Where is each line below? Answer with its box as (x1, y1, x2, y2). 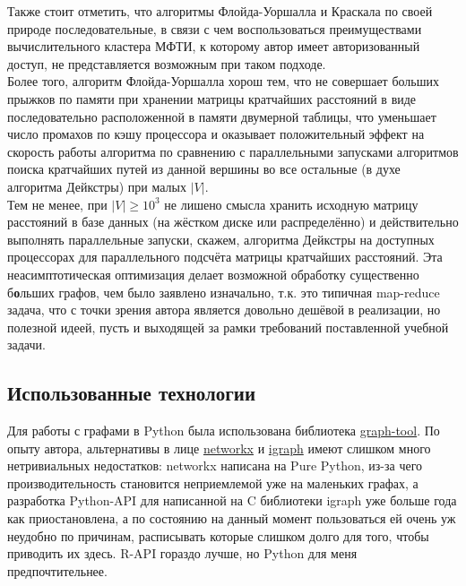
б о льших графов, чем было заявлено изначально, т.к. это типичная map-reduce (7, 282, 440, 301)
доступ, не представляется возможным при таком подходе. (7, 54, 326, 73)
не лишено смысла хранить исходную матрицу (164, 194, 419, 213)
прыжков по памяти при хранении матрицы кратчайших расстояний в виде (7, 89, 417, 108)
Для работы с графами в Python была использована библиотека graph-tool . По (7, 421, 440, 440)
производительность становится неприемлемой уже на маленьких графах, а (7, 473, 419, 492)
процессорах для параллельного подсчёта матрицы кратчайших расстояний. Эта (7, 247, 443, 266)
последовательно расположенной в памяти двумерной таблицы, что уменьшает (7, 107, 436, 125)
